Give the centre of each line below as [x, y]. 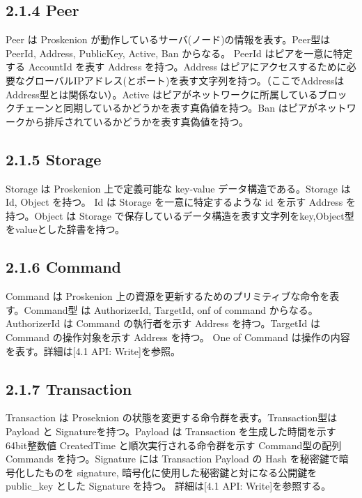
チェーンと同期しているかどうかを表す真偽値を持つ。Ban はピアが [166, 108]
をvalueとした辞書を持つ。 [65, 229]
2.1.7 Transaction [69, 388]
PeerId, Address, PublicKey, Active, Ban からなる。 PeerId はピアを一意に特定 [179, 53]
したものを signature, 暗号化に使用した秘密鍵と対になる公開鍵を [171, 472]
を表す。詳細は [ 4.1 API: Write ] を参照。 [93, 350]
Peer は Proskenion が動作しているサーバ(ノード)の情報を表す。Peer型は [168, 39]
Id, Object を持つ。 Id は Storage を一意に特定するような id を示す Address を [181, 202]
